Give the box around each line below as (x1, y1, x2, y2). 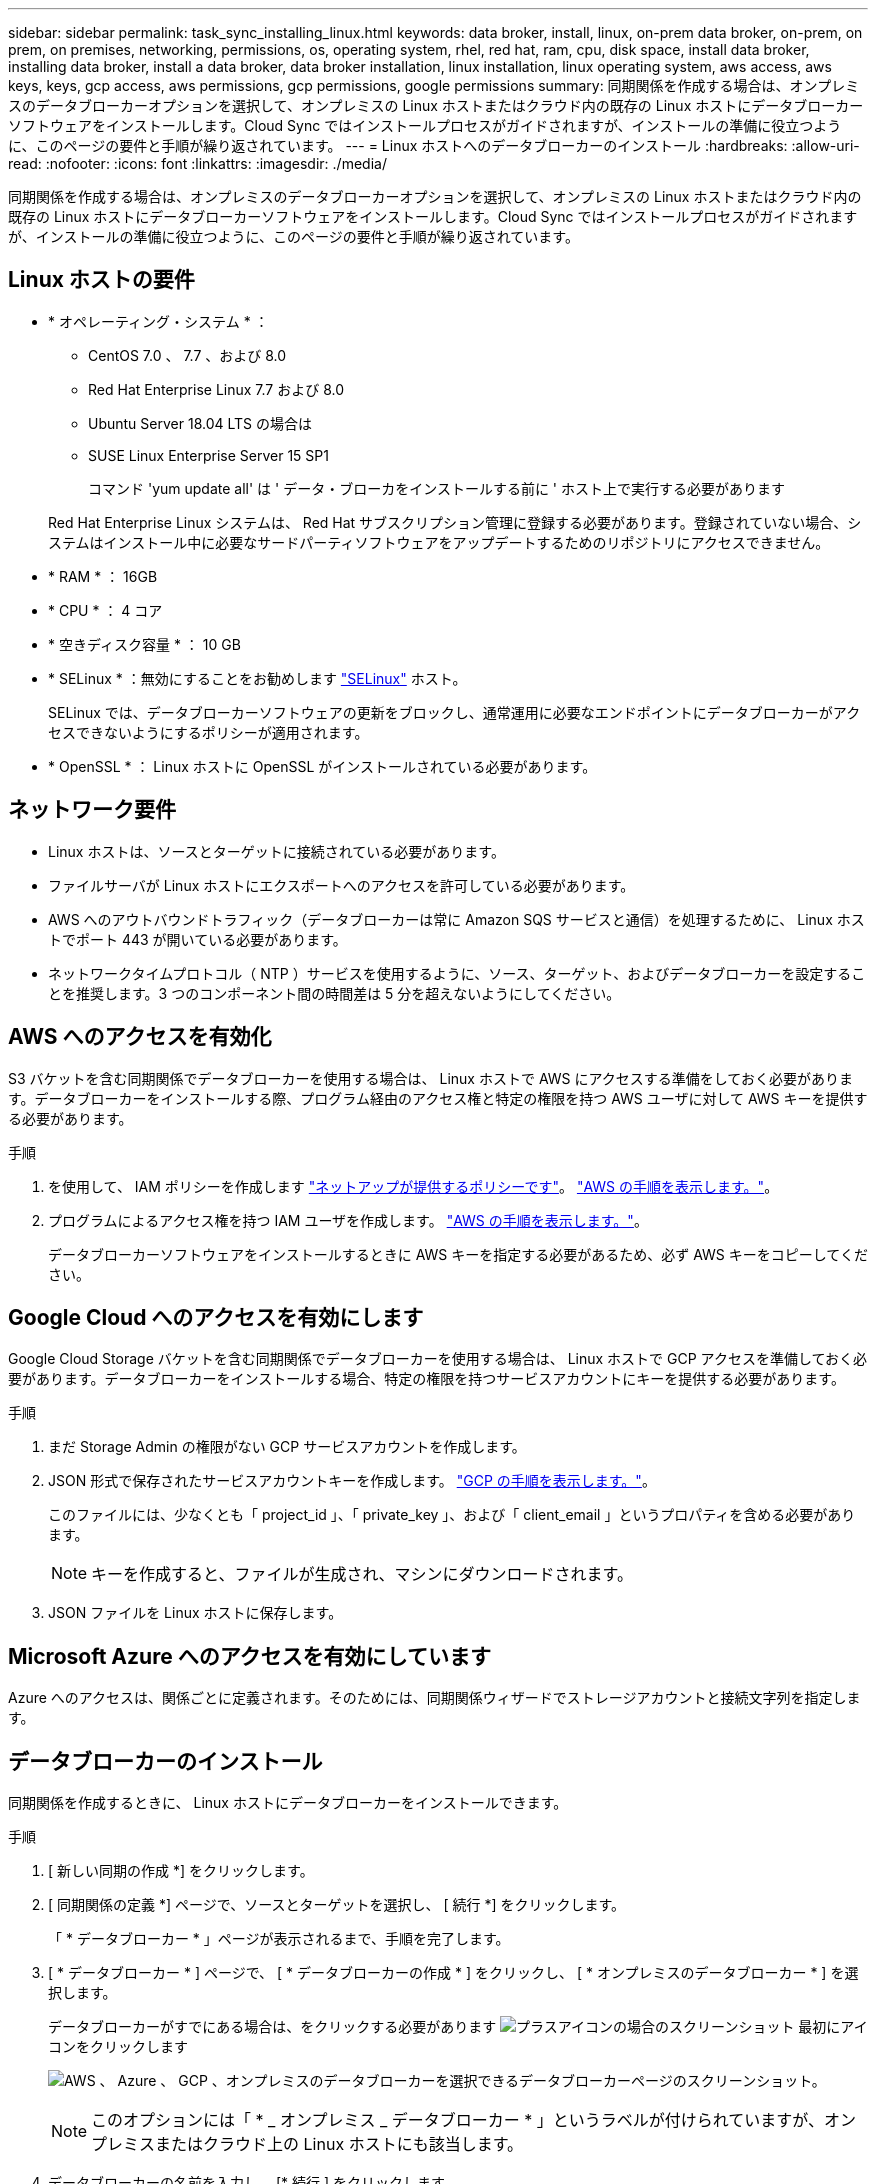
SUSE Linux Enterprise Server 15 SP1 (88, 446, 329, 464)
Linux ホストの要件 (8, 267, 195, 293)
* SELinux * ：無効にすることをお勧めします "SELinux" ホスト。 (48, 669, 467, 687)
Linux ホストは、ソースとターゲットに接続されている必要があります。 (48, 842, 505, 860)
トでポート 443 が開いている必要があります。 (48, 930, 347, 948)
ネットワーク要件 (8, 797, 176, 823)
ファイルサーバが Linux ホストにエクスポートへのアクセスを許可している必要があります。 (48, 876, 635, 894)
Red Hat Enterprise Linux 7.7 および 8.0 (88, 380, 344, 398)
